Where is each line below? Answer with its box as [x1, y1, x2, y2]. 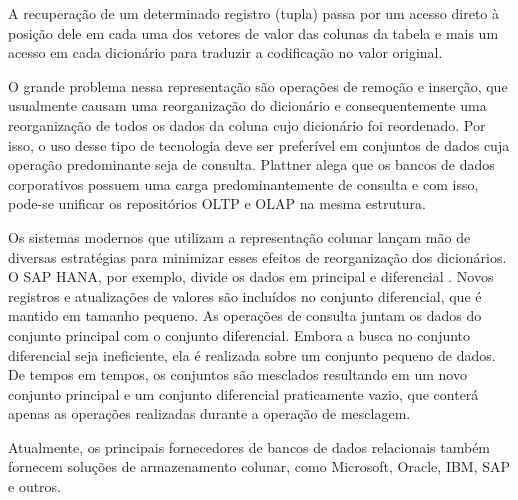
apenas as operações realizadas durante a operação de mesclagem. [8, 403, 411, 424]
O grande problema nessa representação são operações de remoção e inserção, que [8, 75, 508, 96]
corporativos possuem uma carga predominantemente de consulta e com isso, [8, 173, 479, 194]
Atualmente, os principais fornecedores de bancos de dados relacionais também [8, 436, 491, 457]
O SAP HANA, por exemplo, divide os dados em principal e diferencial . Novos [8, 266, 494, 287]
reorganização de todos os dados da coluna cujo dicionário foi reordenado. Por [8, 114, 486, 135]
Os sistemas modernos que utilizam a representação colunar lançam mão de [8, 226, 471, 247]
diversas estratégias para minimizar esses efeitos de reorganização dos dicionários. [8, 246, 507, 267]
